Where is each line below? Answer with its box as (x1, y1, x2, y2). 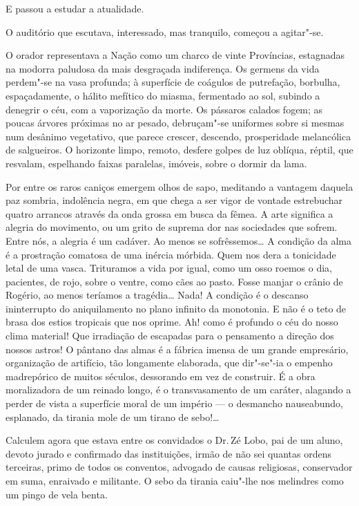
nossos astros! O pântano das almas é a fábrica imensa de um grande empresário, (6, 341, 349, 356)
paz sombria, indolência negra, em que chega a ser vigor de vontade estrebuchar (6, 193, 343, 207)
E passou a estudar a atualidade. (6, 1, 144, 15)
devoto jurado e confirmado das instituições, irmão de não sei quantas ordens (6, 446, 331, 460)
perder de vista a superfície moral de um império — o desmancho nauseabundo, (6, 396, 343, 411)
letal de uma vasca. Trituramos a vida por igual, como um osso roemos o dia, (6, 261, 333, 275)
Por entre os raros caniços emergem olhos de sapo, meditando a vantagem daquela (6, 179, 353, 194)
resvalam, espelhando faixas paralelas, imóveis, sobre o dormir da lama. (6, 156, 307, 170)
